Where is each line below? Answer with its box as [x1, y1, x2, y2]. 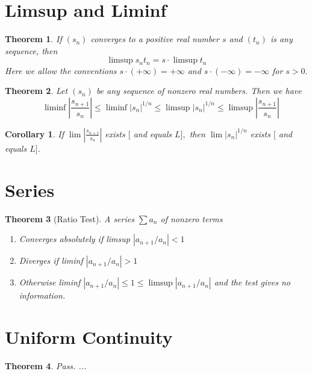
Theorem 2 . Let [5, 84, 68, 97]
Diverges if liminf [19, 254, 83, 267]
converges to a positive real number [90, 33, 219, 45]
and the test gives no [214, 276, 290, 288]
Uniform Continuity [5, 325, 173, 349]
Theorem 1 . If [5, 33, 62, 45]
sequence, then [5, 44, 58, 57]
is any [270, 33, 293, 45]
